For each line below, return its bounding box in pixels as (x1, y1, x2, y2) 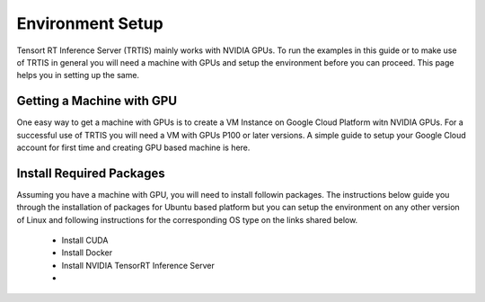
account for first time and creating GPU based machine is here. (16, 142, 251, 153)
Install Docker (61, 247, 112, 258)
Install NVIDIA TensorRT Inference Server (61, 260, 215, 271)
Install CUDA (61, 235, 109, 246)
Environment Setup (16, 13, 163, 33)
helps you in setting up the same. (16, 70, 139, 81)
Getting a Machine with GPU (16, 93, 178, 109)
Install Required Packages (16, 165, 165, 181)
